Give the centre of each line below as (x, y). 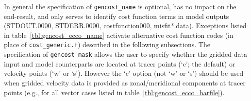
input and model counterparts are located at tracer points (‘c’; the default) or (120, 63)
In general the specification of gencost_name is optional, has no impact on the (120, 6)
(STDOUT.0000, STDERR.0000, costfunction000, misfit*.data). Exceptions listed (125, 25)
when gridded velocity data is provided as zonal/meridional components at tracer (125, 82)
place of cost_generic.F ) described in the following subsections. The (107, 44)
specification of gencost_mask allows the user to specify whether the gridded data (125, 54)
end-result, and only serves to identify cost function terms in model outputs (117, 16)
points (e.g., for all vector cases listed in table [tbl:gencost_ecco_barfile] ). (114, 92)
